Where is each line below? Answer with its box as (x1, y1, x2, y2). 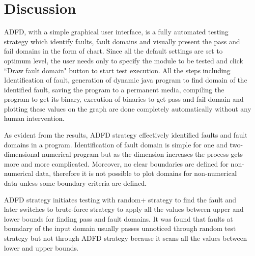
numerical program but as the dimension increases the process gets (42, 149, 243, 159)
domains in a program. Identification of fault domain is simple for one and (4, 139, 227, 149)
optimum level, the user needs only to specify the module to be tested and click (4, 55, 243, 65)
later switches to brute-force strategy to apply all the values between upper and (4, 204, 244, 214)
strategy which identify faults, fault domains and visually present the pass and (4, 36, 240, 46)
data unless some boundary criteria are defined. (4, 178, 147, 188)
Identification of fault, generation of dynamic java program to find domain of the (4, 75, 247, 85)
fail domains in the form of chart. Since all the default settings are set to (4, 46, 223, 56)
